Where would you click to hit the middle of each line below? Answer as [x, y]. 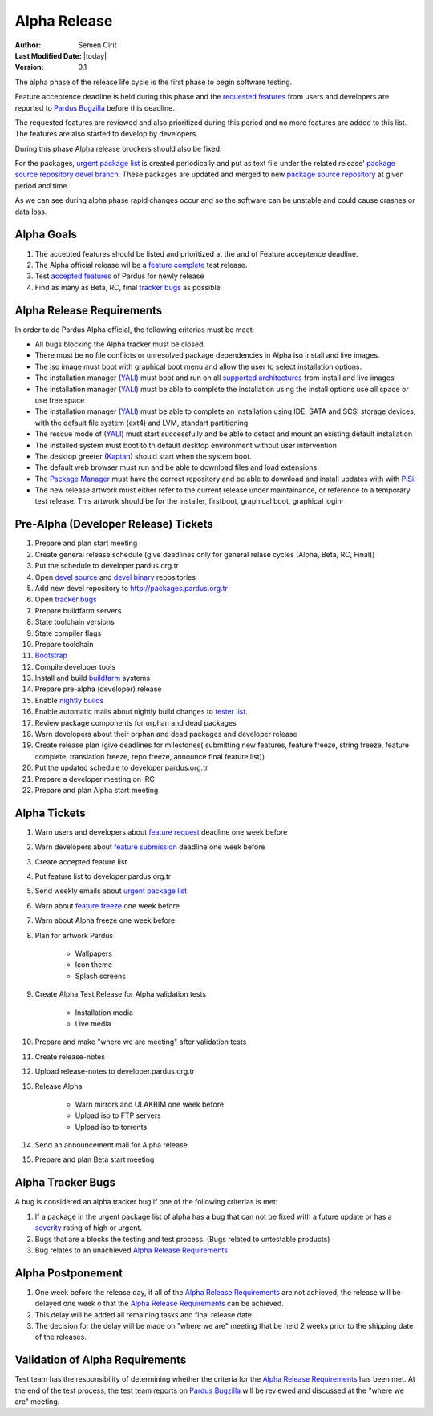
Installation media [104, 1012]
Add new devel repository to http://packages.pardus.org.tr [131, 588]
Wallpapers [93, 953]
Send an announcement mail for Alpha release [111, 1145]
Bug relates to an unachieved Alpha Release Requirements [132, 1250]
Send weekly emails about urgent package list [111, 891]
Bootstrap [51, 655]
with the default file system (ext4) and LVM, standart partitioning [142, 423]
